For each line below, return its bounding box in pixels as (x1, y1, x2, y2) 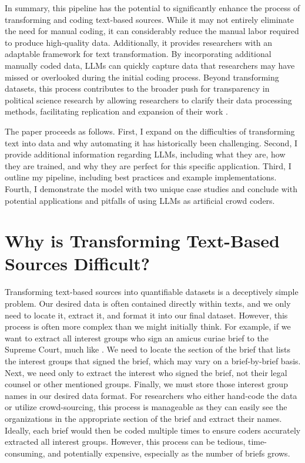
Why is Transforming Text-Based (5, 229, 280, 253)
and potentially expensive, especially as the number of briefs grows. (48, 447, 290, 459)
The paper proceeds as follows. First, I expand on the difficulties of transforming (5, 125, 295, 137)
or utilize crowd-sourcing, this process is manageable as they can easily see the (5, 401, 287, 413)
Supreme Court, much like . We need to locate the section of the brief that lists (5, 343, 291, 355)
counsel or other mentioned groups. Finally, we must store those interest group (5, 378, 288, 390)
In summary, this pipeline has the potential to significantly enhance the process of (5, 2, 300, 14)
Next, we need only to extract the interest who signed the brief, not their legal (5, 366, 287, 378)
